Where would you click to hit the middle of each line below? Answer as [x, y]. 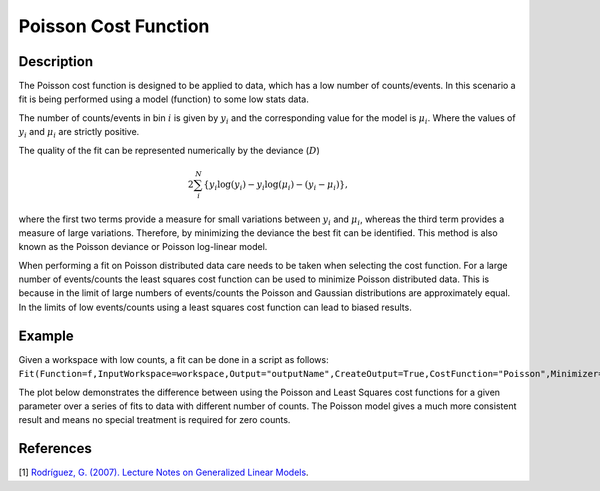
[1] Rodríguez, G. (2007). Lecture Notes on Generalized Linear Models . [163, 472]
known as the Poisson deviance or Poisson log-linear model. [143, 247]
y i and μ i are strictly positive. [79, 133]
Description [56, 61]
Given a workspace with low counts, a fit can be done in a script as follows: [173, 359]
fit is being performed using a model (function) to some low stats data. [163, 99]
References [55, 448]
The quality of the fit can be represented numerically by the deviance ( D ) [169, 150]
